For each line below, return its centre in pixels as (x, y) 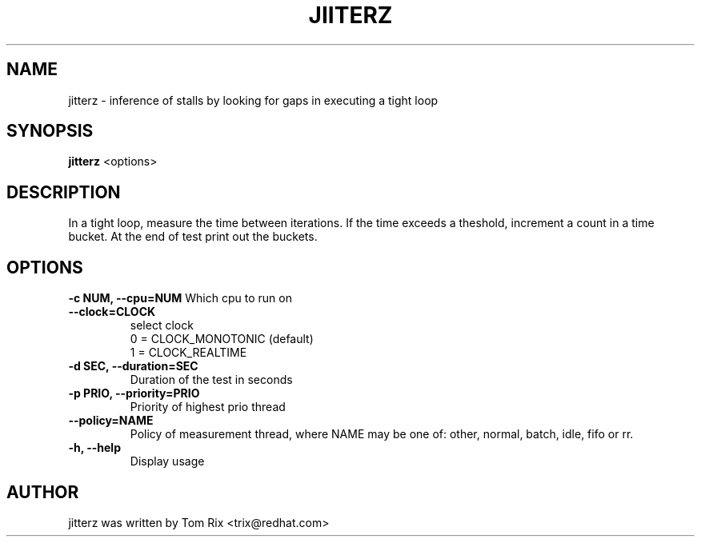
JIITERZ (350, 15)
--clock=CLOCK (112, 312)
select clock (162, 325)
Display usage (167, 461)
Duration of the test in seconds (211, 380)
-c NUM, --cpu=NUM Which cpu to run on (180, 298)
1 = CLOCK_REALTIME (188, 353)
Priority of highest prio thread (208, 407)
